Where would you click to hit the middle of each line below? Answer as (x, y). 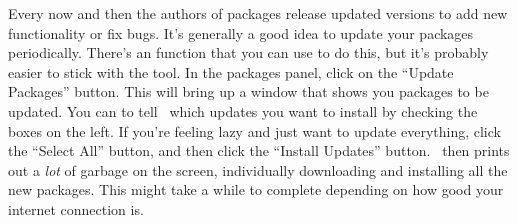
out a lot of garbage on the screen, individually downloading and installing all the (258, 169)
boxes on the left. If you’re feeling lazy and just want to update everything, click (254, 130)
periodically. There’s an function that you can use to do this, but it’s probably (248, 52)
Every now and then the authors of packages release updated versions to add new (258, 13)
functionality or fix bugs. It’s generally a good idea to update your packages (241, 32)
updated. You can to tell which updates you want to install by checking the (243, 110)
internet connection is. (76, 208)
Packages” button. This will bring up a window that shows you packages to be (248, 91)
